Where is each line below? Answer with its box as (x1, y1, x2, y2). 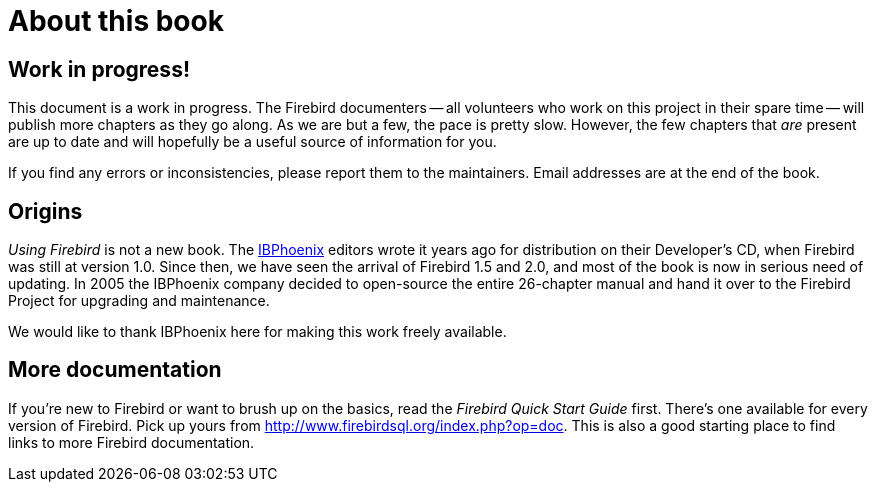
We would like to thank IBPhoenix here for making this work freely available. (8, 323, 507, 341)
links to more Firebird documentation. (8, 433, 255, 451)
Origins (8, 198, 83, 224)
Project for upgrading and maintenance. (8, 292, 270, 310)
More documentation (8, 357, 222, 383)
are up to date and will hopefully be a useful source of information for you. (8, 133, 497, 151)
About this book (8, 4, 224, 38)
